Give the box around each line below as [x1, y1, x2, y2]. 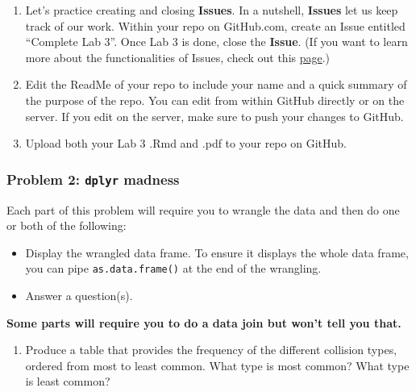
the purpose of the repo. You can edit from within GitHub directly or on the [25, 91, 405, 108]
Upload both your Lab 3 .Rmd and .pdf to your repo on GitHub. [25, 135, 347, 152]
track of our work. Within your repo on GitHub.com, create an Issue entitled [25, 17, 406, 34]
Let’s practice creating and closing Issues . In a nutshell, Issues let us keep [25, 2, 398, 18]
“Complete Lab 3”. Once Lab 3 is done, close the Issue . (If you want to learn [25, 33, 408, 50]
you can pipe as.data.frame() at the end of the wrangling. [25, 260, 322, 277]
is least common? [25, 373, 110, 390]
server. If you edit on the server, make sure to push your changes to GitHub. [25, 107, 404, 124]
